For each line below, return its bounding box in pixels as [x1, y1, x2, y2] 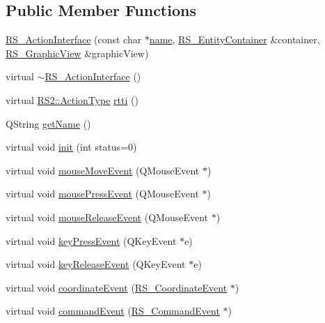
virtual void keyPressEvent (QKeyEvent [6, 233, 177, 248]
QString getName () [6, 116, 91, 130]
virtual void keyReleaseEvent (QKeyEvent [6, 257, 186, 271]
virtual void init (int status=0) [6, 140, 137, 154]
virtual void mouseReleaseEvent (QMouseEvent [6, 209, 208, 224]
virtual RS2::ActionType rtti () [6, 92, 138, 107]
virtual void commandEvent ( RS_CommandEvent [6, 303, 220, 318]
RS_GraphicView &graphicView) [6, 45, 149, 60]
